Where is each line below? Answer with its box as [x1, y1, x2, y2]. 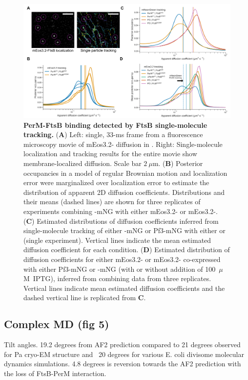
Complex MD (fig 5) [4, 316, 109, 332]
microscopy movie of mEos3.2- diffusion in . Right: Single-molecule [23, 139, 223, 149]
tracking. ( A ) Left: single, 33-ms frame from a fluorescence [23, 129, 203, 140]
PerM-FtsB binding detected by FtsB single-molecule [23, 119, 207, 130]
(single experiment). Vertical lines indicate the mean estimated [23, 235, 211, 245]
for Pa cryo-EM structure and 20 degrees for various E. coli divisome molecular [4, 349, 244, 359]
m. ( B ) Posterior [152, 158, 203, 168]
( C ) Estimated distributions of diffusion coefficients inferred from [23, 215, 219, 226]
